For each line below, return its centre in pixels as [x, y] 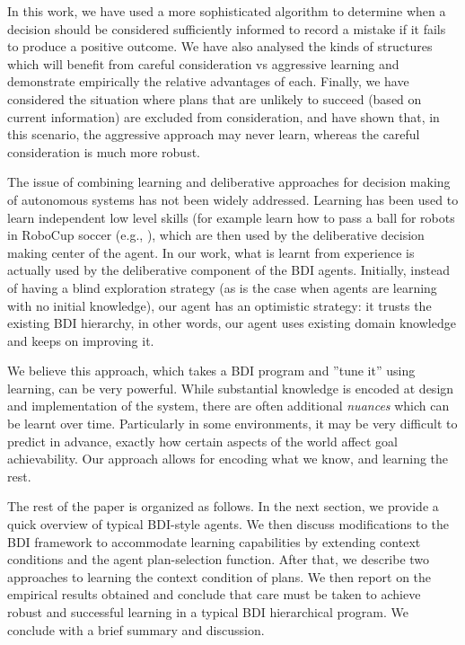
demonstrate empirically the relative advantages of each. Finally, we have [208, 81]
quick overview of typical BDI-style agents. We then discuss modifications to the [228, 524]
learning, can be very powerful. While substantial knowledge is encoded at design [231, 388]
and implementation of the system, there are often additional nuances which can [228, 406]
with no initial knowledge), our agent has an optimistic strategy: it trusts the [219, 305]
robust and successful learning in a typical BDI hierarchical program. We [208, 612]
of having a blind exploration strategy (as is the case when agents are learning [222, 287]
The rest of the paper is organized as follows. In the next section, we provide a [223, 506]
